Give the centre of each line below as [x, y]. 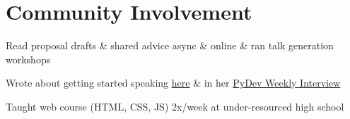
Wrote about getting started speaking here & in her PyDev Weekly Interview [173, 83]
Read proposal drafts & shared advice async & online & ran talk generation [170, 45]
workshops [28, 59]
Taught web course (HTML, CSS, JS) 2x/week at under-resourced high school [175, 106]
